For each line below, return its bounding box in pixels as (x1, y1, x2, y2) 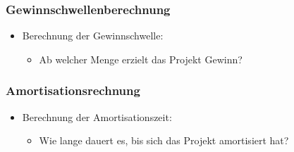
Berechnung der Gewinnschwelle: (22, 28, 164, 43)
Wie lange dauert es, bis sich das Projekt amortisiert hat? (39, 133, 289, 148)
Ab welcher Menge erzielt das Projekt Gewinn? (39, 51, 243, 66)
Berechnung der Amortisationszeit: (22, 109, 172, 124)
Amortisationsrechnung (6, 82, 140, 99)
